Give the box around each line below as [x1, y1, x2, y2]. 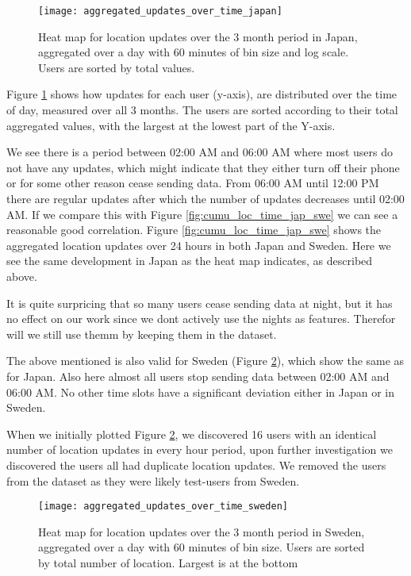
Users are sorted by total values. [38, 59, 195, 75]
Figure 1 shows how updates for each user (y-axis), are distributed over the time [6, 86, 398, 102]
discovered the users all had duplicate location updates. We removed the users [6, 456, 386, 473]
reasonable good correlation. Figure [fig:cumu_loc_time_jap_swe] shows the [6, 221, 382, 238]
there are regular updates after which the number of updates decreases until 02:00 [6, 190, 405, 206]
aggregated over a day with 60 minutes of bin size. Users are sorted [38, 539, 365, 555]
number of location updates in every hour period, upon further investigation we [6, 441, 393, 458]
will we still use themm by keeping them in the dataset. [6, 325, 277, 342]
